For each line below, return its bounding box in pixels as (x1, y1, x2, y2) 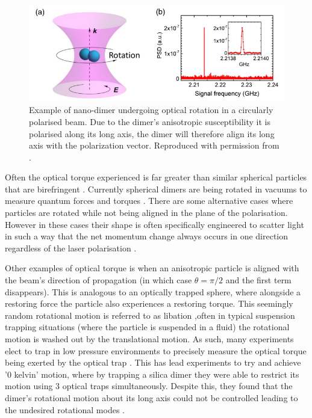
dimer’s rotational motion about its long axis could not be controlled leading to (5, 391, 298, 404)
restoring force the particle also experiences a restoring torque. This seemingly (5, 297, 293, 310)
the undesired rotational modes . (5, 403, 125, 416)
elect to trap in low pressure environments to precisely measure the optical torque (5, 344, 307, 357)
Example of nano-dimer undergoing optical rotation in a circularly (29, 103, 273, 116)
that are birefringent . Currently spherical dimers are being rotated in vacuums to (5, 182, 307, 195)
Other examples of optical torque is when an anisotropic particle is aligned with (5, 262, 299, 274)
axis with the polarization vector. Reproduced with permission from (29, 139, 279, 152)
